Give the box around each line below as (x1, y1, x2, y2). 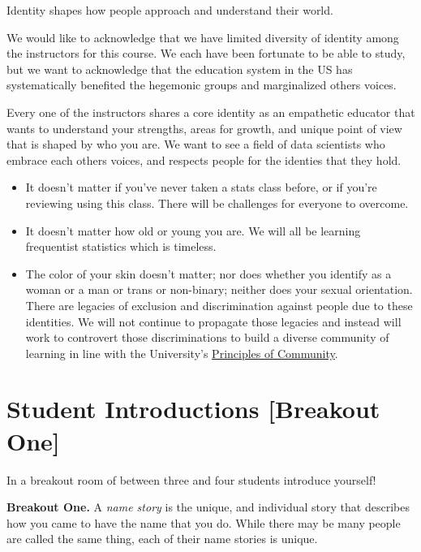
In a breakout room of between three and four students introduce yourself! (6, 471, 376, 488)
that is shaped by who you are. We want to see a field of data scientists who (6, 136, 385, 153)
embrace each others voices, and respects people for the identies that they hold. (6, 151, 402, 168)
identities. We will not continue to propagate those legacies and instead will (25, 313, 402, 330)
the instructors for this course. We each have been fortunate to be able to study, (6, 45, 406, 62)
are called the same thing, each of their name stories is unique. (6, 530, 318, 547)
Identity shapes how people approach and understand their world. (6, 2, 333, 18)
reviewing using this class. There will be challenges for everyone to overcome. (25, 194, 409, 211)
